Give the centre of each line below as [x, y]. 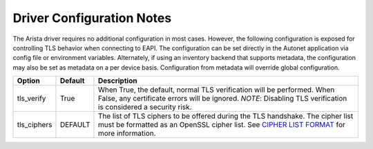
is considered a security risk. [145, 107]
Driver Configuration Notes [92, 18]
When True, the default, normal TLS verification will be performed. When [216, 90]
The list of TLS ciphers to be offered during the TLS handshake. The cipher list [226, 116]
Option [29, 81]
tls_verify [31, 99]
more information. [127, 133]
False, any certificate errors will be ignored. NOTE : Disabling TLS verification [222, 99]
